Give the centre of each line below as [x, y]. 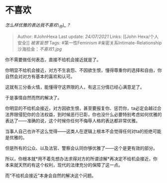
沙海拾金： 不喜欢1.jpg [40, 49]
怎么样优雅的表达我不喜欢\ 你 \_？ [38, 25]
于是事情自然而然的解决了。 [34, 97]
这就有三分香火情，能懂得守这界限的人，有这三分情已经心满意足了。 [75, 87]
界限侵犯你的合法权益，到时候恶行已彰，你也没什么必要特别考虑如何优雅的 [85, 114]
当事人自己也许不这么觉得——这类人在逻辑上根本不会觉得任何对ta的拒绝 [79, 131]
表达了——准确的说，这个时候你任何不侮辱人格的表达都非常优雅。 [73, 121]
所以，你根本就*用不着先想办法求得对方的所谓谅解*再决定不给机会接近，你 [82, 159]
